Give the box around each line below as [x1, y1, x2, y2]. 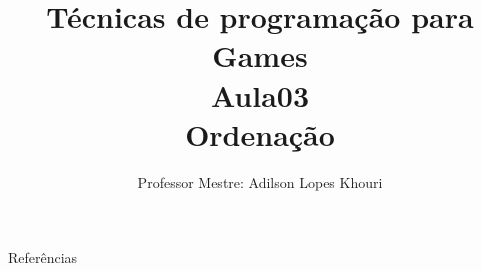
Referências [8, 247, 78, 268]
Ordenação [185, 113, 335, 154]
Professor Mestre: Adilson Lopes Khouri [137, 171, 383, 192]
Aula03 [210, 74, 310, 115]
